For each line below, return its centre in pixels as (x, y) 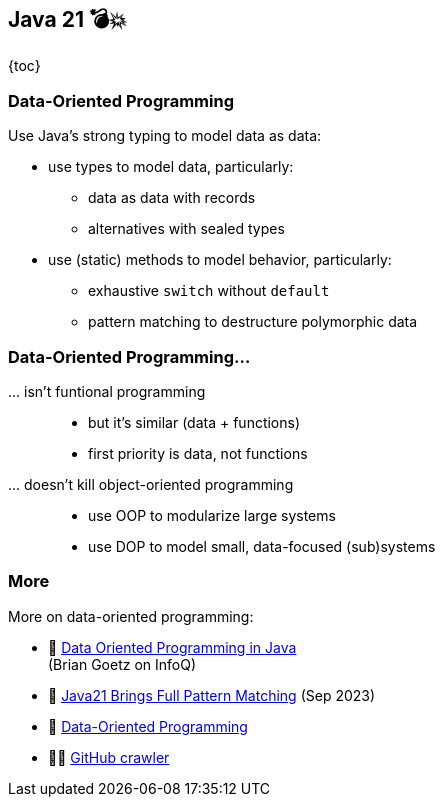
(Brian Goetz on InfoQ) (122, 664)
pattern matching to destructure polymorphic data (253, 322)
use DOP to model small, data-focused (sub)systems (262, 546)
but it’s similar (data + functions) (194, 422)
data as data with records (172, 198)
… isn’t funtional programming (107, 391)
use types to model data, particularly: (171, 167)
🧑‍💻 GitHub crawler (109, 757)
